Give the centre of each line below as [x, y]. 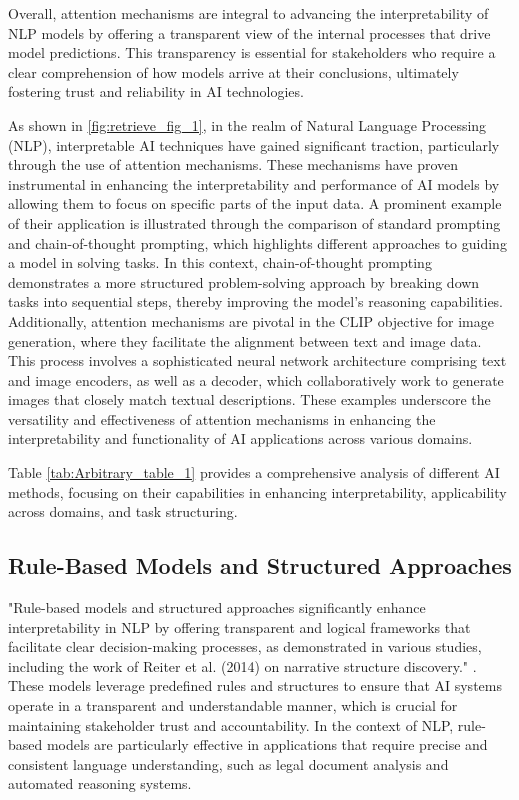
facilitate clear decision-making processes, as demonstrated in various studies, [245, 646]
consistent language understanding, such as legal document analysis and [228, 763]
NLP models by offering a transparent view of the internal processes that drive [249, 32]
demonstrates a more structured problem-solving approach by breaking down [244, 281]
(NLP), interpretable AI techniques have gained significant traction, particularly [254, 144]
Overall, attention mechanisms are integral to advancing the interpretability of [248, 13]
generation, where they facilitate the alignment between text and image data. [245, 340]
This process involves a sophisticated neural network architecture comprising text [257, 360]
